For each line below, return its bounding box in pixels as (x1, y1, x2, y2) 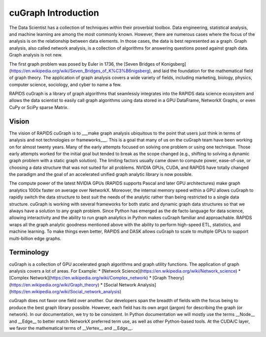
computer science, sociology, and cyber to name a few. (9, 82, 122, 87)
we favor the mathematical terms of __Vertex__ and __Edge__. (9, 325, 133, 331)
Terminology (9, 248, 49, 256)
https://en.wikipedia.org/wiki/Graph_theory (10, 281, 98, 287)
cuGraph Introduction (9, 7, 100, 18)
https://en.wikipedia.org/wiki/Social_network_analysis (10, 289, 120, 295)
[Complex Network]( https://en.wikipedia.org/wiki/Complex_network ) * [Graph (9, 275, 167, 281)
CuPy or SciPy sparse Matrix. (9, 104, 69, 110)
